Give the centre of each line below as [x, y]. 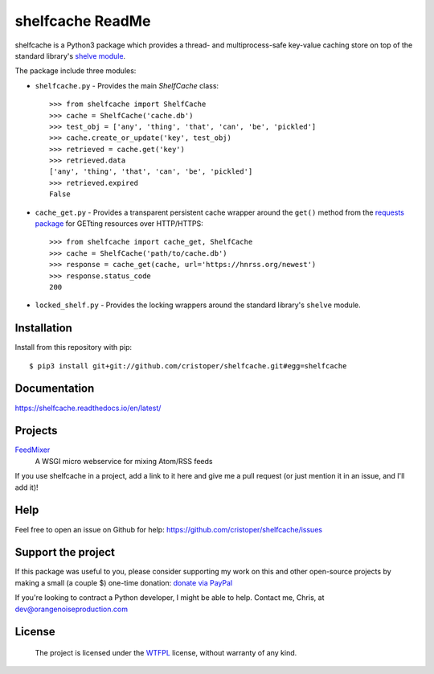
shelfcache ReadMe [83, 21]
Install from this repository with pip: [74, 347]
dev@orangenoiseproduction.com [72, 609]
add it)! [27, 487]
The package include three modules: [76, 71]
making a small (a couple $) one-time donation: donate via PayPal [124, 582]
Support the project [65, 552]
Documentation [55, 389]
